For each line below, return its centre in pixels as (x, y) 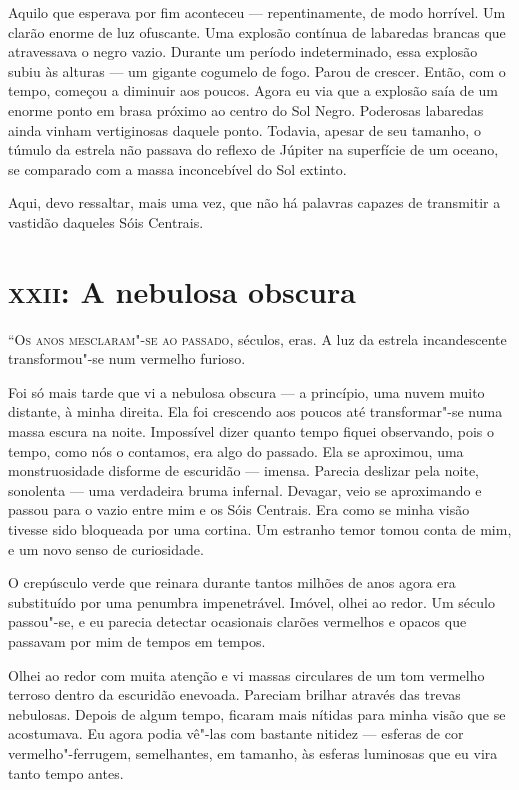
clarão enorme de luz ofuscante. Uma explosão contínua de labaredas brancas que (257, 31)
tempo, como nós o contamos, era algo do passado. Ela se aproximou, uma (236, 450)
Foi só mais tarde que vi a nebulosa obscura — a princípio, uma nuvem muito (246, 391)
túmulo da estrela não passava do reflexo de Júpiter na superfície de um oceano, (253, 149)
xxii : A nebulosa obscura (182, 290)
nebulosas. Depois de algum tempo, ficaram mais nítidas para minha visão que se (257, 713)
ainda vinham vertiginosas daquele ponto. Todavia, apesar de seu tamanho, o (244, 129)
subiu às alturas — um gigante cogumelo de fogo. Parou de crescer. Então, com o (257, 70)
